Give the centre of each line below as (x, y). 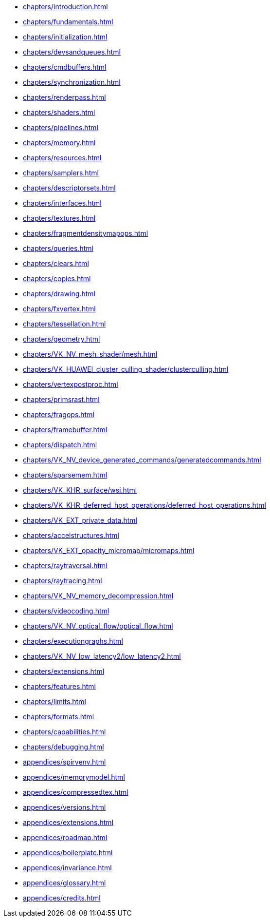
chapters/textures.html (59, 218)
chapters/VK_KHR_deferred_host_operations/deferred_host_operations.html (144, 505)
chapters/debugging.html (63, 747)
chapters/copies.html (57, 278)
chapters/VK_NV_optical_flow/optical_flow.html (98, 626)
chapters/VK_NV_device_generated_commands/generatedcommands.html (142, 460)
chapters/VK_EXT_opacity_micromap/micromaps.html (109, 550)
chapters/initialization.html (65, 37)
